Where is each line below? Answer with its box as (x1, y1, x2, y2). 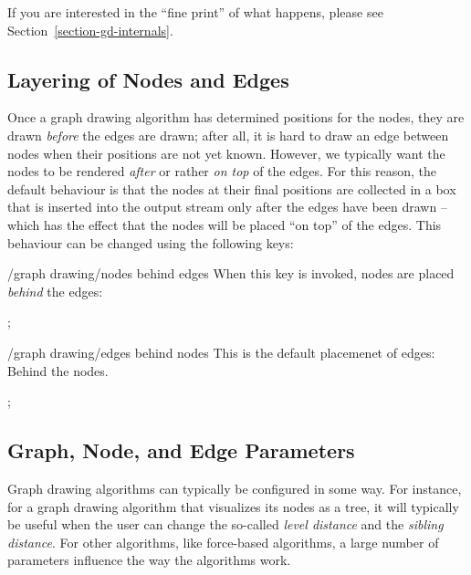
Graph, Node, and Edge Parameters (7, 436, 355, 465)
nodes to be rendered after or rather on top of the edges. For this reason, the (7, 162, 436, 181)
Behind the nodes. (7, 361, 109, 380)
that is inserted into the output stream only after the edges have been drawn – (7, 197, 447, 216)
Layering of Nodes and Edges (7, 65, 289, 93)
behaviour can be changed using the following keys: (7, 233, 294, 252)
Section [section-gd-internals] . (7, 20, 173, 39)
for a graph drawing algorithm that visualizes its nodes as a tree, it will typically (7, 497, 459, 516)
